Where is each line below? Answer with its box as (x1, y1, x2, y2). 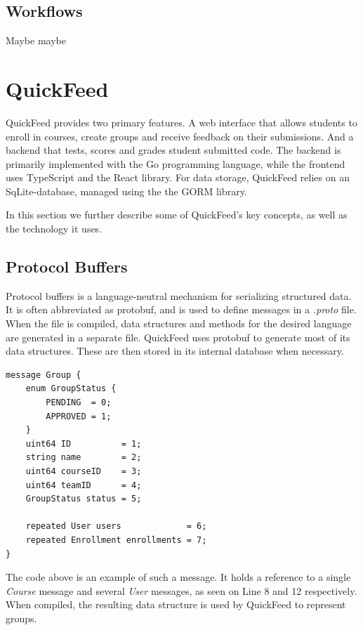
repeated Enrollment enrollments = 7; (25, 534, 207, 545)
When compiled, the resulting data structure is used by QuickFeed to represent (6, 597, 346, 612)
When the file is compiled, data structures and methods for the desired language (6, 316, 352, 331)
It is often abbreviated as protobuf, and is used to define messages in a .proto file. (6, 302, 357, 317)
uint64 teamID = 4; (25, 480, 142, 490)
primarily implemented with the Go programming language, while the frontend (6, 156, 345, 171)
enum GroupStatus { (25, 383, 117, 394)
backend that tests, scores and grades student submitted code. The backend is (6, 143, 341, 157)
